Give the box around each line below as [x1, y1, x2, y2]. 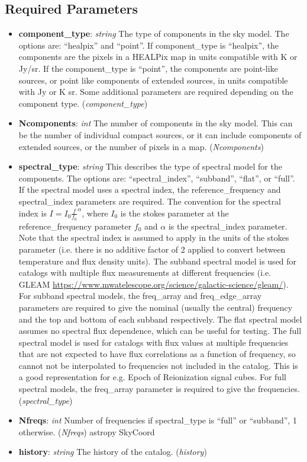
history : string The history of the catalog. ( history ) [18, 445, 207, 458]
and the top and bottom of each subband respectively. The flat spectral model [18, 313, 302, 325]
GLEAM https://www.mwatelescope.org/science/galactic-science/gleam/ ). [18, 278, 289, 290]
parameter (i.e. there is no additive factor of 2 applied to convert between [18, 243, 286, 255]
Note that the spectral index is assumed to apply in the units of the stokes [18, 231, 289, 244]
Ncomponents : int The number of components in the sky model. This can [18, 117, 293, 129]
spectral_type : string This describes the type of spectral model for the [18, 160, 282, 173]
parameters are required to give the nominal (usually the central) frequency [18, 301, 293, 313]
